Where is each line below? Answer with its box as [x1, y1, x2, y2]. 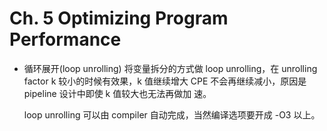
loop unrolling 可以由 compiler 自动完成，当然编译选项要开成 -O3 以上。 [23, 108, 321, 121]
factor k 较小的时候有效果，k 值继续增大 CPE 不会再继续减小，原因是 [23, 75, 307, 87]
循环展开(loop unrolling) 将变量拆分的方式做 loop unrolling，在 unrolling [23, 62, 318, 74]
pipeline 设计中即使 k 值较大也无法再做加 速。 [23, 87, 212, 99]
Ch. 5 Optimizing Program [9, 7, 229, 30]
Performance [9, 28, 122, 51]
